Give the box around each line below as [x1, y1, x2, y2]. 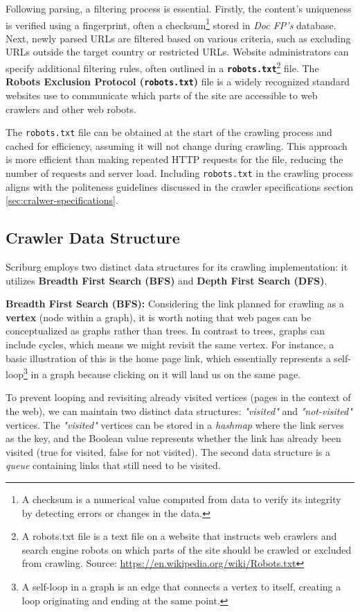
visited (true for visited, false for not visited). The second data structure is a [6, 444, 330, 459]
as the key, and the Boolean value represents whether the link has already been [6, 431, 341, 445]
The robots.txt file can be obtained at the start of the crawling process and [6, 125, 332, 139]
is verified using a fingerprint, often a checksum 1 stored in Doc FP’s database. [6, 15, 336, 32]
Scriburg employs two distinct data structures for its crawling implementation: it [6, 260, 348, 274]
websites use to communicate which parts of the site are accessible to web [6, 88, 318, 102]
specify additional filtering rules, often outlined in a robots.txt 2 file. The [6, 59, 319, 75]
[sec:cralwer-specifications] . [6, 193, 118, 207]
